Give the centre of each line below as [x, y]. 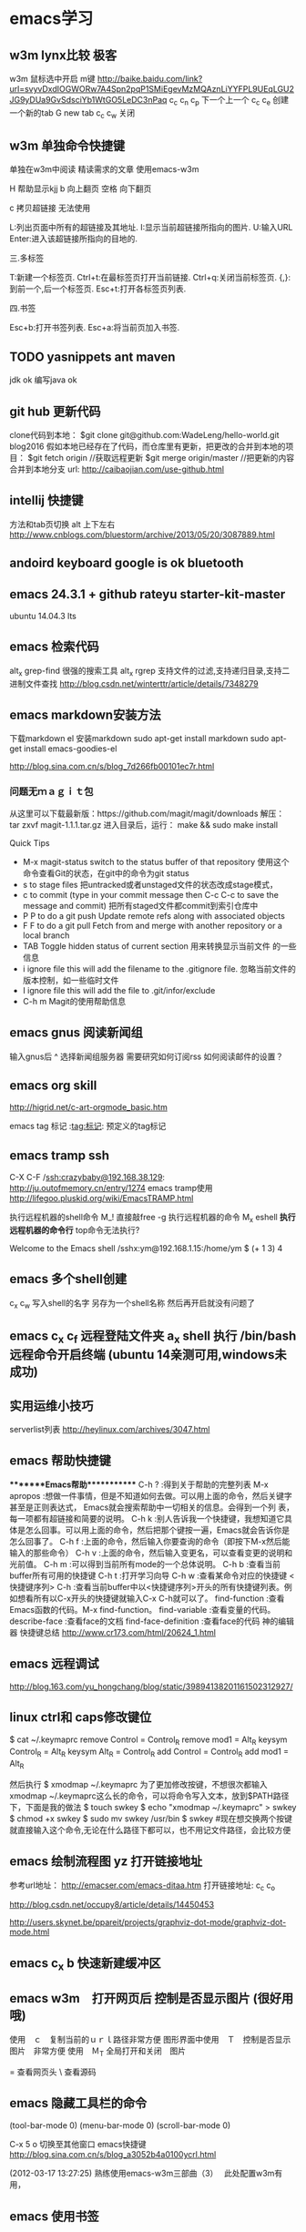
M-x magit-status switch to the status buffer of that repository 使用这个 [156, 861]
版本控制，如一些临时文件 [71, 980]
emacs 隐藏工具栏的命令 [78, 2103]
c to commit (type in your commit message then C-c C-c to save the [151, 894]
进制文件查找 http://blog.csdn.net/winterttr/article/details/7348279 [134, 683]
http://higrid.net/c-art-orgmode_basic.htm [89, 1107]
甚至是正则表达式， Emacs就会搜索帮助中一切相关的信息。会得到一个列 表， [152, 1507]
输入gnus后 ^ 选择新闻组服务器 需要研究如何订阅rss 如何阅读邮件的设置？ [147, 1056]
